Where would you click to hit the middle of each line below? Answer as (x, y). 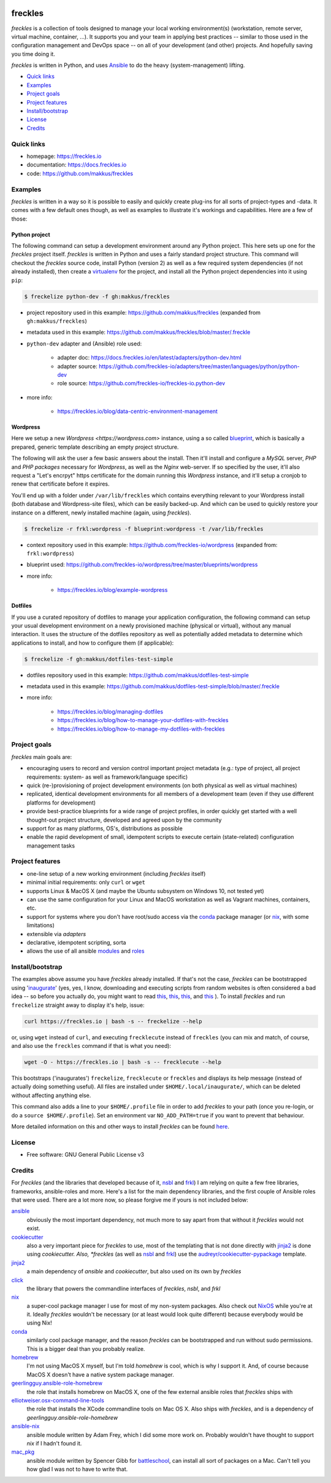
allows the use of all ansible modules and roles (86, 951)
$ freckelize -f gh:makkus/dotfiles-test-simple (99, 659)
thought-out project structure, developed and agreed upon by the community (124, 820)
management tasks (51, 846)
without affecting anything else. (51, 1095)
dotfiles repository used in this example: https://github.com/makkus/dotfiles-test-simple (138, 675)
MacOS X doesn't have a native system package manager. (101, 1374)
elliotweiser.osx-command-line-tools (58, 1400)
